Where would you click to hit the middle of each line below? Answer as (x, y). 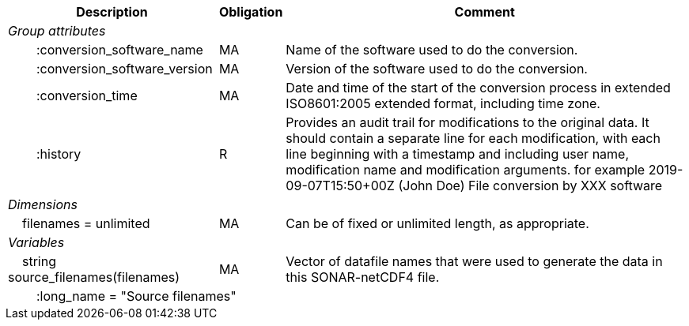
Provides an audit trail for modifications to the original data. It (468, 122)
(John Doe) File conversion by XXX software (530, 185)
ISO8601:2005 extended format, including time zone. (443, 103)
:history (59, 154)
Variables (36, 242)
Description (112, 12)
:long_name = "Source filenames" (136, 296)
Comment (485, 12)
